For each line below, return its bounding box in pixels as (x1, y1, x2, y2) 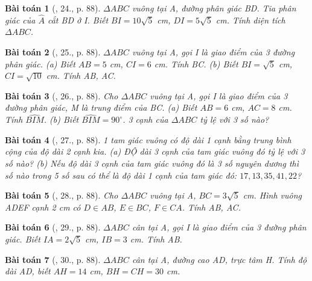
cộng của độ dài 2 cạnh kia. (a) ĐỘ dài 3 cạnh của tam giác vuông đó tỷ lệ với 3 (5, 145, 305, 158)
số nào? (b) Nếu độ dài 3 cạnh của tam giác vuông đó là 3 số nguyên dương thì (5, 156, 299, 169)
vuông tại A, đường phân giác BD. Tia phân (132, 2, 296, 14)
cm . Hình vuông (243, 189, 302, 202)
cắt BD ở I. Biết (47, 13, 109, 26)
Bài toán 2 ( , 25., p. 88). (5, 46, 101, 58)
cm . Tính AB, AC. (46, 69, 116, 82)
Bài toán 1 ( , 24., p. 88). (5, 2, 101, 14)
